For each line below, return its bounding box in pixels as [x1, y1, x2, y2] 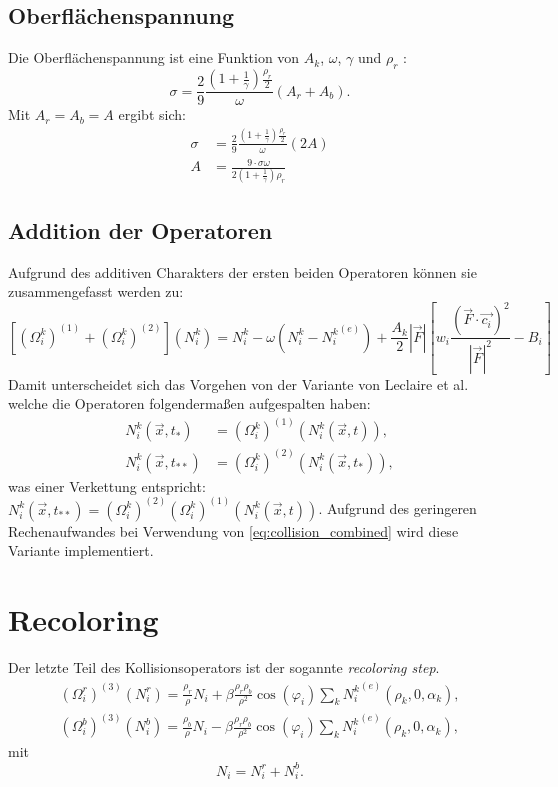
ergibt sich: [118, 104, 186, 125]
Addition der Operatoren [8, 214, 273, 245]
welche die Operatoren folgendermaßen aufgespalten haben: [8, 393, 371, 414]
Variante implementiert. [8, 540, 154, 561]
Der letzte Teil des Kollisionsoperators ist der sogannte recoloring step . [8, 657, 440, 678]
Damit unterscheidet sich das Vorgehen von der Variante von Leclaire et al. [8, 373, 469, 394]
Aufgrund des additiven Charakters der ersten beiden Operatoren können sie [8, 261, 477, 282]
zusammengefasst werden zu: [8, 281, 184, 302]
